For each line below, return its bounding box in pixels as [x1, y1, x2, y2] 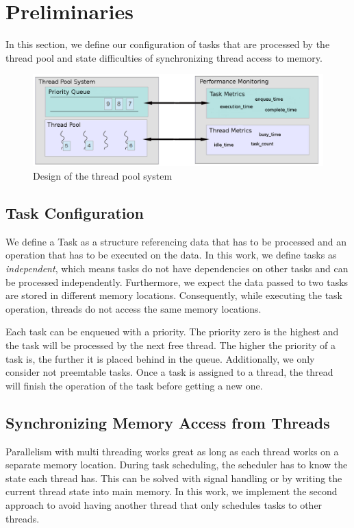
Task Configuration [5, 202, 144, 224]
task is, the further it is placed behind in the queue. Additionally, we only [5, 351, 315, 365]
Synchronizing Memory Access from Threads [5, 411, 330, 433]
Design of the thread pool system [33, 169, 173, 183]
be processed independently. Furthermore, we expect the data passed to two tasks [5, 274, 349, 289]
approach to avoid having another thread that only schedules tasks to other [5, 497, 323, 512]
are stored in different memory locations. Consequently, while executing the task [5, 288, 342, 302]
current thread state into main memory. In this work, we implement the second [5, 484, 338, 499]
